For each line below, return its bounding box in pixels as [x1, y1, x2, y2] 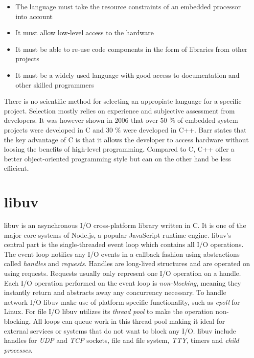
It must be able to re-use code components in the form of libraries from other [15, 44, 248, 54]
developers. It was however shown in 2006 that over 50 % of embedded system [4, 115, 238, 125]
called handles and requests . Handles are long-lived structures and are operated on [4, 258, 250, 268]
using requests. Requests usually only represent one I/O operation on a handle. [4, 268, 241, 278]
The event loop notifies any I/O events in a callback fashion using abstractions [4, 248, 240, 259]
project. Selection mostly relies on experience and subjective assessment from [4, 105, 235, 115]
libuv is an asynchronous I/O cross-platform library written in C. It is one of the [4, 220, 246, 230]
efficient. [4, 163, 29, 173]
